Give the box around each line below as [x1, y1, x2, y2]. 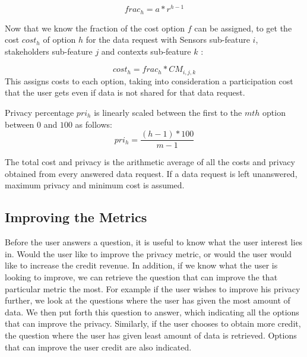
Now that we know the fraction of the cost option [5, 21, 185, 34]
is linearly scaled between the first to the [94, 106, 242, 118]
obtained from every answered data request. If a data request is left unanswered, [5, 167, 297, 179]
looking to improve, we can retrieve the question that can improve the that [5, 270, 278, 283]
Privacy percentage [5, 106, 74, 118]
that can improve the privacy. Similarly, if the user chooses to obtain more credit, [5, 317, 301, 330]
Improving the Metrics [5, 208, 147, 226]
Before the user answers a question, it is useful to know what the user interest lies [5, 236, 303, 248]
